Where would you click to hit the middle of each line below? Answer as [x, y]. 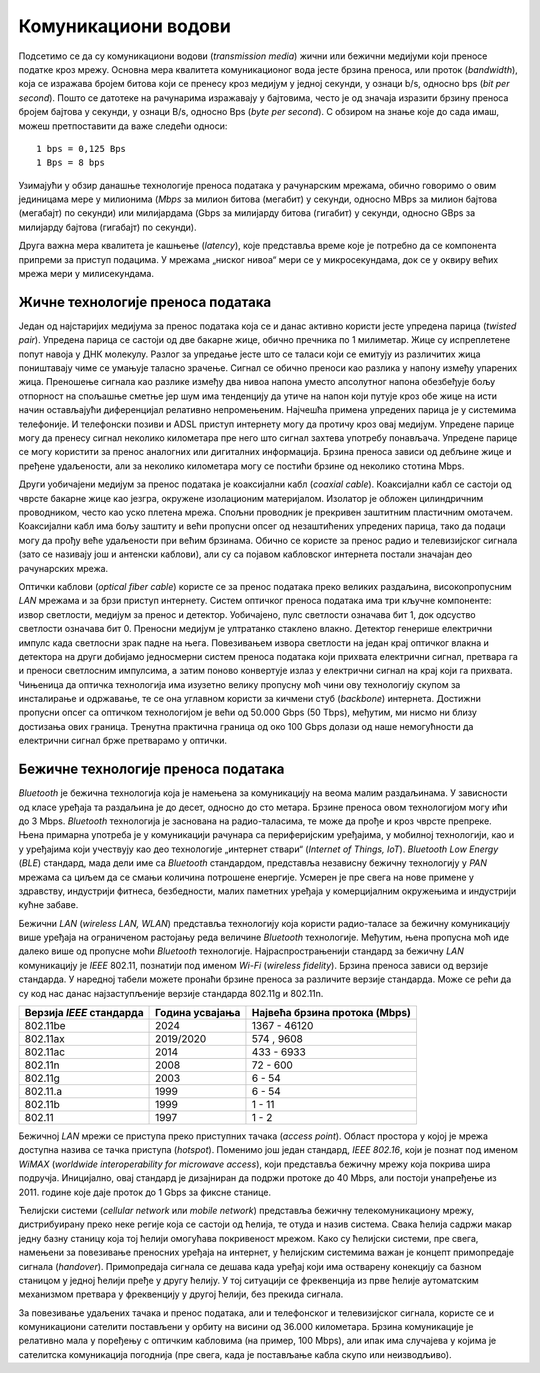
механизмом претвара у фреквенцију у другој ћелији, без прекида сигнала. [181, 1294]
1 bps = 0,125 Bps [81, 148]
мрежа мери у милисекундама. [86, 274]
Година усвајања [198, 1013]
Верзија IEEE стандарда [84, 1013]
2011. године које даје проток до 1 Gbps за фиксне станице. [145, 1192]
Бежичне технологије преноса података [151, 769]
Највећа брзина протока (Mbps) [331, 1013]
